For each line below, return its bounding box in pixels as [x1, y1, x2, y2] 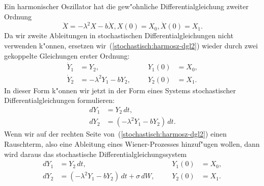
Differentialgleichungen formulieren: [4, 95, 115, 105]
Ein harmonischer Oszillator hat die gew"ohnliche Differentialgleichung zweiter [4, 1, 249, 11]
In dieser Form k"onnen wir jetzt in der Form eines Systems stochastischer [4, 85, 236, 95]
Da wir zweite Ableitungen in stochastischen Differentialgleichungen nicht [4, 30, 233, 41]
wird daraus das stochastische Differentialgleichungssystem [4, 148, 187, 159]
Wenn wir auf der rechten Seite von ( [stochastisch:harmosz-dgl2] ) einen [4, 128, 227, 139]
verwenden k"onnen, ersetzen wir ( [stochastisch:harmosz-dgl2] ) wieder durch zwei [4, 40, 258, 50]
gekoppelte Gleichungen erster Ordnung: [4, 50, 130, 61]
